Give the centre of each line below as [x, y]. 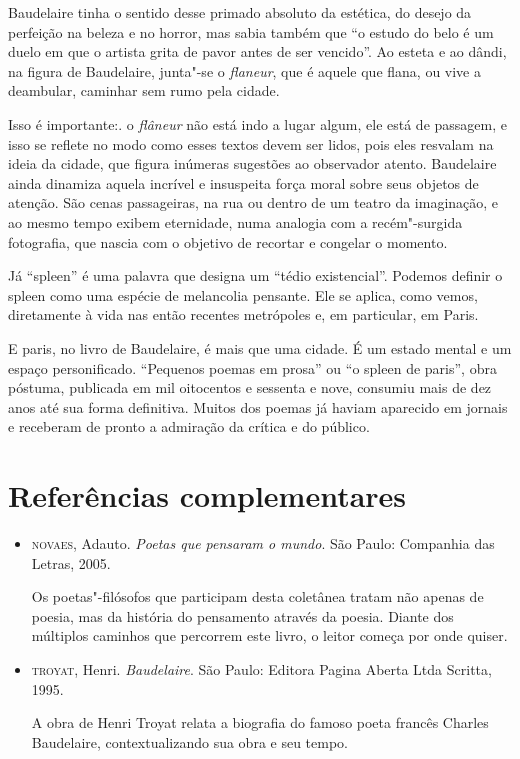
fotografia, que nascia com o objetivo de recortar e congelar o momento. [228, 241]
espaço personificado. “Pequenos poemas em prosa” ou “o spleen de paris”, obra [252, 367]
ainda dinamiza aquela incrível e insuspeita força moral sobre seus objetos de [243, 182]
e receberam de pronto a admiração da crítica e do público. [189, 426]
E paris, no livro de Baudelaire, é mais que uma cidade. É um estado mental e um [260, 347]
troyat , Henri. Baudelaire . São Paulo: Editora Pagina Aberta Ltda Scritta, [261, 668]
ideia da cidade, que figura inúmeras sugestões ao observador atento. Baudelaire [252, 163]
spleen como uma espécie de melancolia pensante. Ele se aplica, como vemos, [243, 294]
